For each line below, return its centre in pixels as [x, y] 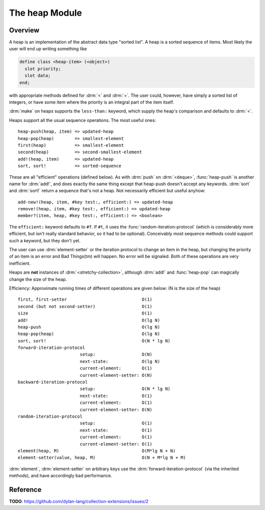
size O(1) [85, 313]
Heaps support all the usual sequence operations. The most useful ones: [83, 120]
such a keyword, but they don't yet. [45, 240]
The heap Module [45, 13]
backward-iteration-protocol [53, 382]
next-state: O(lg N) [120, 361]
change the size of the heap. [38, 279]
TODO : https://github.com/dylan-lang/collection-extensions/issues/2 [79, 502]
